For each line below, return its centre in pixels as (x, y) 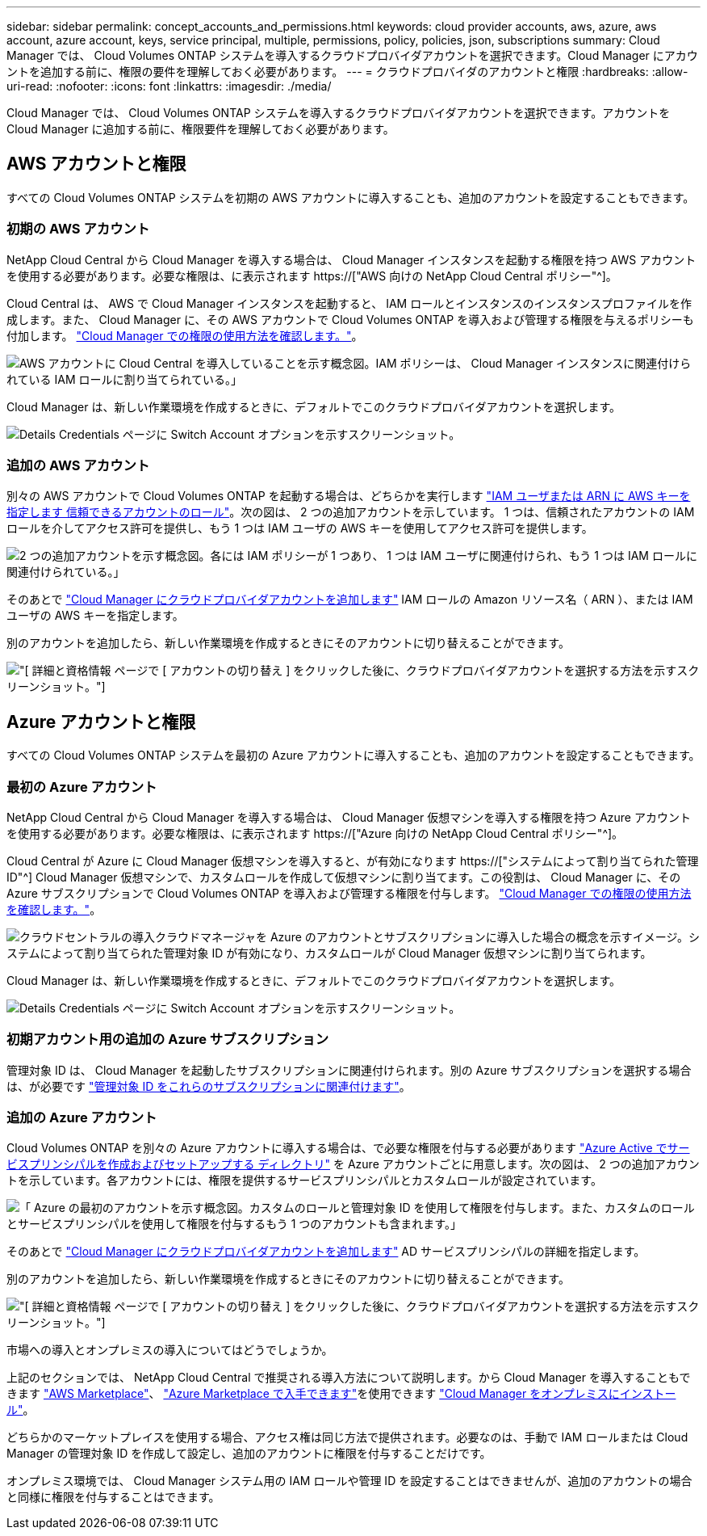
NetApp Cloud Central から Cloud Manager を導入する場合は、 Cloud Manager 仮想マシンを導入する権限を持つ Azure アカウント (349, 817)
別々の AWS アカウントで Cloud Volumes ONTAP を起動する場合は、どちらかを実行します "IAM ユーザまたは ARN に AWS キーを (349, 496)
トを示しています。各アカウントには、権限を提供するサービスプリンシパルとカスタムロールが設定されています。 (304, 1180)
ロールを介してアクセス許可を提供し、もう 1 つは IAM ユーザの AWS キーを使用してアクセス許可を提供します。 (300, 528)
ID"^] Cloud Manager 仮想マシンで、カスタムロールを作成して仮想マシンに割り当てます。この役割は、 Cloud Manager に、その (344, 877)
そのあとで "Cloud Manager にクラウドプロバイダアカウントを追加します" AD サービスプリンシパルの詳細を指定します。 (326, 1252)
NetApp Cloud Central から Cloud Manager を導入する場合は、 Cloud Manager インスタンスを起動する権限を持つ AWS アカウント (351, 259)
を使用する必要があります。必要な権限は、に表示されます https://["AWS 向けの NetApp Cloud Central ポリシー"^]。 (312, 276)
